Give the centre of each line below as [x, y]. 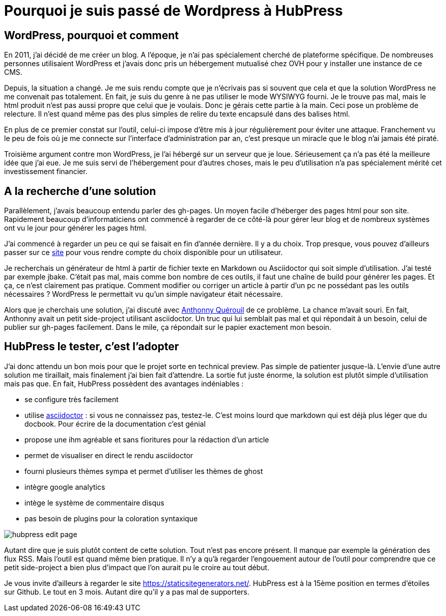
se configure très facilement [72, 399]
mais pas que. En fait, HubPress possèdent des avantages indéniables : [124, 383]
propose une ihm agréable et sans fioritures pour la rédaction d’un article [147, 439]
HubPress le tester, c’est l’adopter [92, 347]
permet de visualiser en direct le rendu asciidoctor [109, 455]
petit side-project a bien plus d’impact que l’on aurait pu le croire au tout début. [137, 567]
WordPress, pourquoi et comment [92, 35]
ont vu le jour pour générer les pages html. [76, 228]
